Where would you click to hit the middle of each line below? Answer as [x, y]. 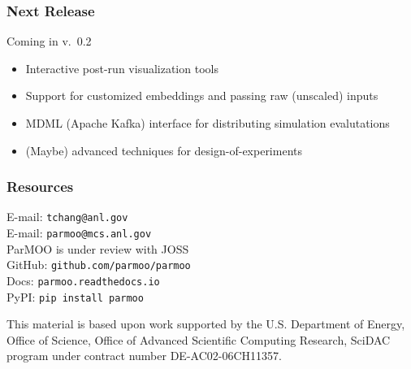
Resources [40, 187]
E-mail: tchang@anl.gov [67, 217]
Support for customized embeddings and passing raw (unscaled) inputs [202, 96]
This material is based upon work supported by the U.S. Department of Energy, [206, 324]
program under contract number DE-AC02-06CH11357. [144, 356]
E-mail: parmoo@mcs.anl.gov [79, 233]
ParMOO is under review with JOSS [98, 248]
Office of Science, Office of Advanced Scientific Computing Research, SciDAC [199, 339]
